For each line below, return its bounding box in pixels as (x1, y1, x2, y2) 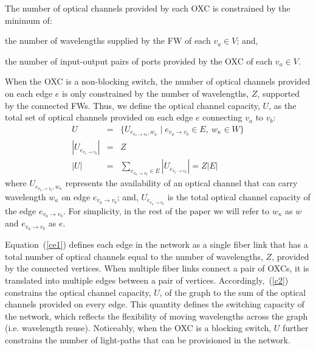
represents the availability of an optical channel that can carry (65, 177, 298, 189)
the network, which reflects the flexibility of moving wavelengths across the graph (5, 309, 308, 322)
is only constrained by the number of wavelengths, (62, 86, 249, 99)
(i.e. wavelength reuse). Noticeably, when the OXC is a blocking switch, (5, 321, 272, 334)
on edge (61, 190, 91, 203)
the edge (5, 204, 36, 217)
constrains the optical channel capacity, (5, 285, 151, 298)
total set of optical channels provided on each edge (5, 111, 193, 124)
